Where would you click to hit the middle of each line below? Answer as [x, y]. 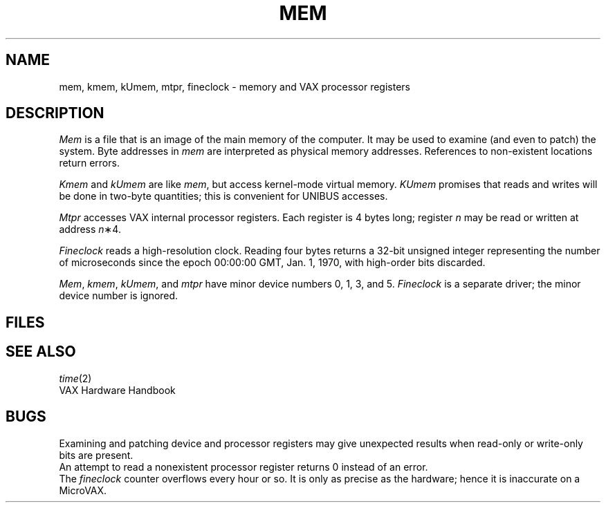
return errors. [89, 163]
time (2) [75, 378]
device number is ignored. [119, 296]
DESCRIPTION [55, 113]
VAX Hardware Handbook [117, 390]
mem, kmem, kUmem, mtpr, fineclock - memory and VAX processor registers [235, 86]
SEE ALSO [41, 352]
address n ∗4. [90, 229]
